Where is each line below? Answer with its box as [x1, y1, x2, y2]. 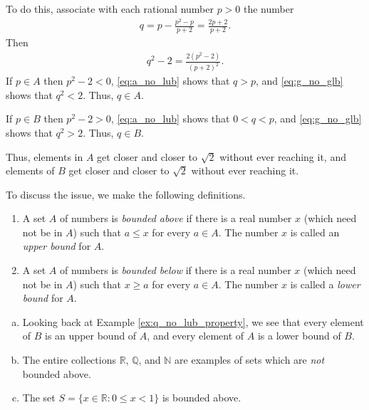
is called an [290, 224, 340, 239]
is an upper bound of [45, 328, 137, 343]
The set [22, 390, 56, 405]
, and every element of [147, 328, 244, 343]
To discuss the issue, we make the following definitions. [6, 186, 246, 201]
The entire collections [22, 352, 116, 367]
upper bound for [22, 238, 91, 253]
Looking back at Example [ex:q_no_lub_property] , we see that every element [22, 314, 364, 329]
